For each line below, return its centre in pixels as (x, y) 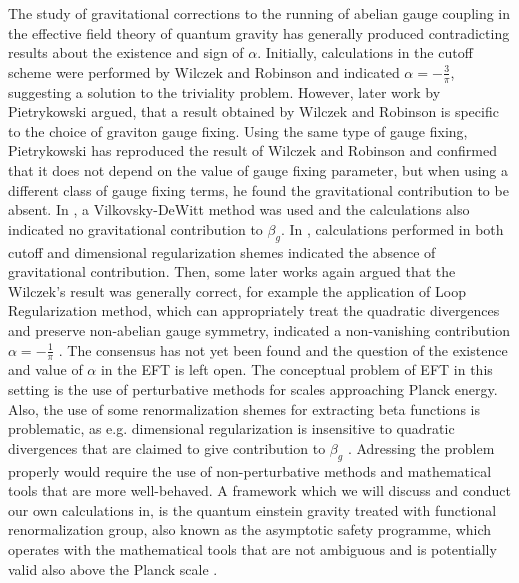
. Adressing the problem (421, 447)
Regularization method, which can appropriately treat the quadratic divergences (254, 310)
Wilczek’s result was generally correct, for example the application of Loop (237, 290)
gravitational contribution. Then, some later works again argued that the (232, 271)
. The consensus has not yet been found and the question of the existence (283, 349)
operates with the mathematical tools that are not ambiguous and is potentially (252, 548)
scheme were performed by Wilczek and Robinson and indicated (204, 71)
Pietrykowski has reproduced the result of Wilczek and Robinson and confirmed (252, 150)
